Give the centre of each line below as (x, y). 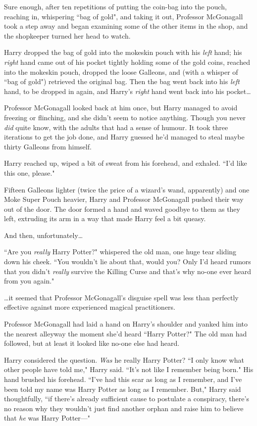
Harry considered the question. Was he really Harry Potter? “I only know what (124, 359)
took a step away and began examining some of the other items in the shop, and (126, 26)
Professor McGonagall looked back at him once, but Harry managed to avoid (121, 108)
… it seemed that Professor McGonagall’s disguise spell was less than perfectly (121, 297)
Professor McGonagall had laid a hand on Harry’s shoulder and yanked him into (126, 324)
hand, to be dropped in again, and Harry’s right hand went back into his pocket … (128, 91)
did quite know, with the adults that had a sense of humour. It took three (116, 127)
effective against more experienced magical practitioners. (90, 307)
